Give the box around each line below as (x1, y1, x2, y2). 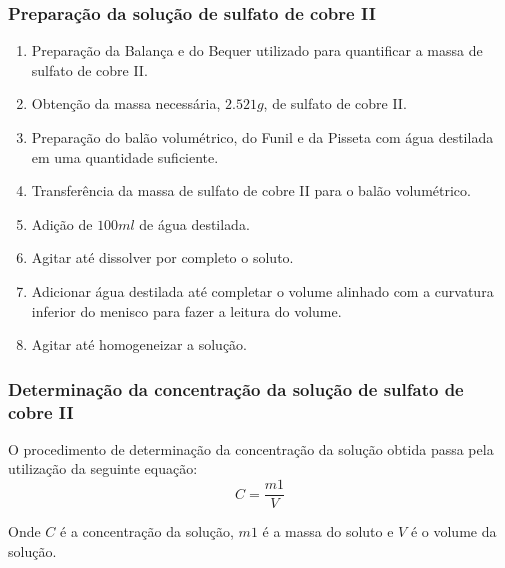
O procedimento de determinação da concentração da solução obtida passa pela (8, 438, 494, 459)
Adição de (31, 213, 93, 234)
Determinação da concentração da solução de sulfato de (8, 376, 464, 401)
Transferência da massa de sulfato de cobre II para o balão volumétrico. (31, 180, 471, 201)
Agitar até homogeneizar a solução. (31, 334, 247, 355)
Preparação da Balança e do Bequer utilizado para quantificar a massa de (31, 40, 483, 61)
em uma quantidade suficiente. (31, 146, 219, 167)
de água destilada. (139, 213, 250, 234)
